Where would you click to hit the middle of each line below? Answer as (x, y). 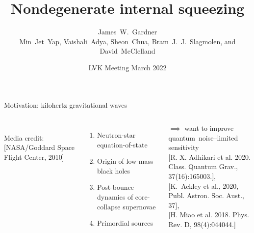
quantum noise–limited (203, 137)
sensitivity (184, 147)
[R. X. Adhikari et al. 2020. (209, 157)
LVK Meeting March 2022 (127, 67)
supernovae (139, 206)
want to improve (209, 128)
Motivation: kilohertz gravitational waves (66, 104)
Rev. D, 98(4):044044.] (202, 224)
